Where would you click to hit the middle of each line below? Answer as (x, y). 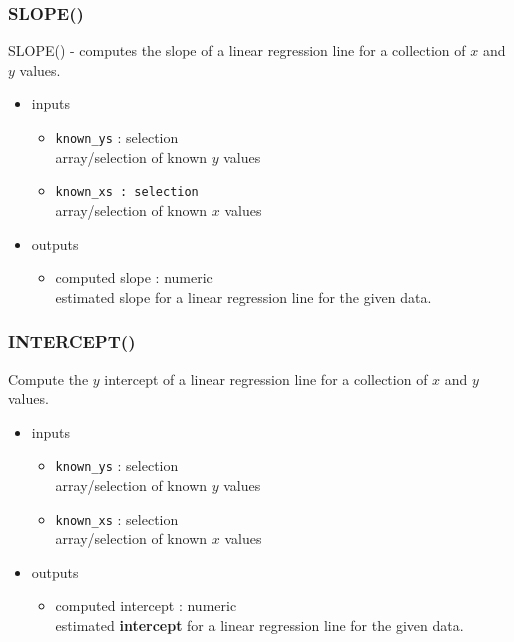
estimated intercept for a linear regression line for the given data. (259, 624)
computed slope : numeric (134, 277)
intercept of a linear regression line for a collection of (266, 378)
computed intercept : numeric (146, 605)
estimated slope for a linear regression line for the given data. (243, 296)
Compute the (48, 378)
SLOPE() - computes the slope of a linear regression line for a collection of (237, 50)
